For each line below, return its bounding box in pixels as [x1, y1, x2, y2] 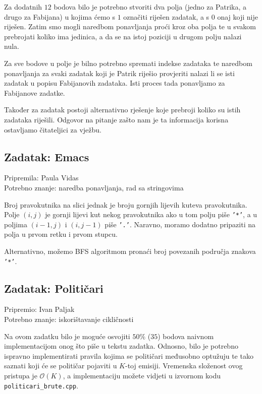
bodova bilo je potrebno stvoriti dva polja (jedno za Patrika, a [54, 2, 246, 12]
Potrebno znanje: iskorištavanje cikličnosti [4, 314, 134, 324]
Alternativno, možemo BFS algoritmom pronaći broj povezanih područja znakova [4, 246, 256, 256]
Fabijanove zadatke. [4, 87, 65, 98]
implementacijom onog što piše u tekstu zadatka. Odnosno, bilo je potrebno [4, 341, 238, 351]
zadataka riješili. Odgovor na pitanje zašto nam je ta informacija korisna [4, 114, 229, 124]
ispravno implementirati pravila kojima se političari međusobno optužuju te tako [4, 350, 253, 361]
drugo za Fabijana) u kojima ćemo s [4, 11, 116, 22]
